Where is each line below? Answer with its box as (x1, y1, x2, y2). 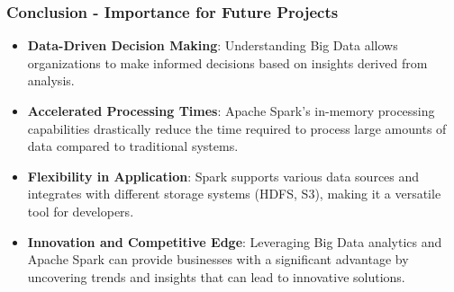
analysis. (27, 71, 75, 90)
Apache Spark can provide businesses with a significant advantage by (27, 250, 409, 269)
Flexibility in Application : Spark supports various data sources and (27, 166, 420, 185)
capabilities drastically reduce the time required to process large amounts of (27, 119, 447, 137)
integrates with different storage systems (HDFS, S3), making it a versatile (27, 184, 441, 203)
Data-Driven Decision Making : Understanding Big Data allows (27, 36, 398, 55)
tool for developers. (27, 201, 134, 220)
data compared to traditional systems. (27, 137, 239, 155)
